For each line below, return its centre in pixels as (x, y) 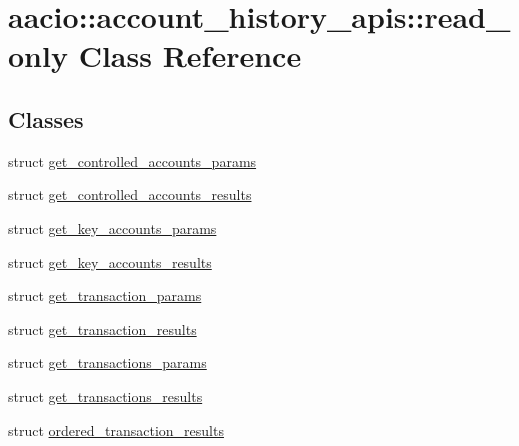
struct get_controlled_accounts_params (132, 160)
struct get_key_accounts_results (110, 261)
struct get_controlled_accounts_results (130, 194)
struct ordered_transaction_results (116, 429)
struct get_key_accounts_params (112, 227)
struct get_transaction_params (105, 295)
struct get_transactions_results (105, 395)
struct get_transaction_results (102, 328)
